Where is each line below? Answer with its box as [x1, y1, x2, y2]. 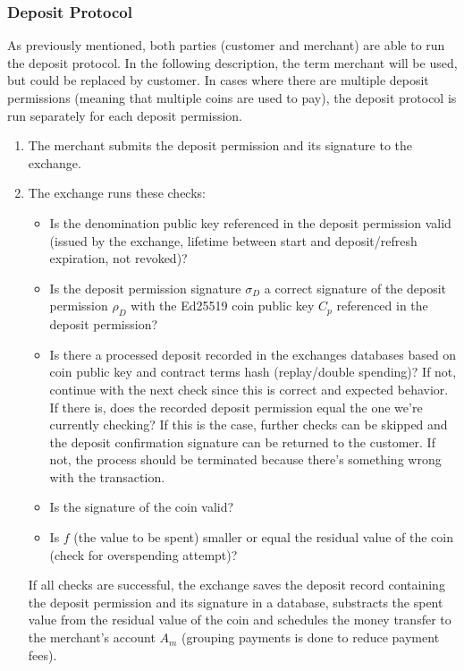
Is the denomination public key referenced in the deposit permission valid [49, 213, 451, 232]
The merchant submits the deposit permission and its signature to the [28, 136, 412, 155]
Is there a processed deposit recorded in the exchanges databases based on [49, 344, 457, 363]
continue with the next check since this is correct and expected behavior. [49, 379, 449, 398]
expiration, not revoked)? [49, 249, 188, 268]
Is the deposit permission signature [49, 278, 241, 297]
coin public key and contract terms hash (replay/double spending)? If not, [49, 362, 457, 381]
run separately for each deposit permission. [7, 106, 242, 124]
